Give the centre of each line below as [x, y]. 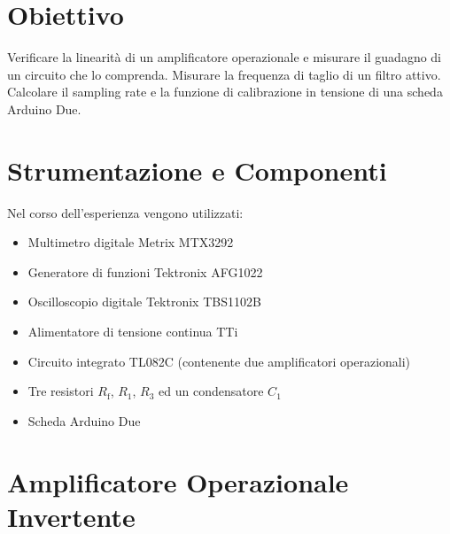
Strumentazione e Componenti [197, 170]
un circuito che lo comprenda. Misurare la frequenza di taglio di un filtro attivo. [224, 74]
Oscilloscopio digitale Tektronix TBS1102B [144, 302]
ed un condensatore [211, 391]
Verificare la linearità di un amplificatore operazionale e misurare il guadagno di [224, 57]
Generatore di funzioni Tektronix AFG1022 [145, 271]
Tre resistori [61, 391]
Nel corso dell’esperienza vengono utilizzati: [125, 212]
